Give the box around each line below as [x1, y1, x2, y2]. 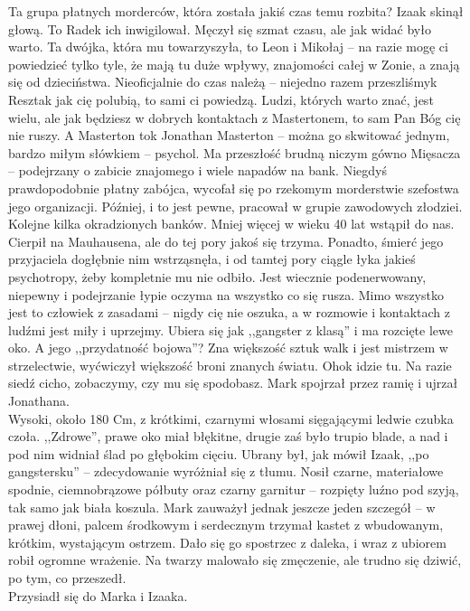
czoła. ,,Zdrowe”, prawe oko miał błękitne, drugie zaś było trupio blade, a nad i [8, 427, 448, 446]
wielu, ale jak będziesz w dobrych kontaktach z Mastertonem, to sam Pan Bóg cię [8, 108, 461, 127]
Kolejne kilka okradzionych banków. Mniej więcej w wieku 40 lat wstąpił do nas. [8, 214, 455, 233]
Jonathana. [8, 391, 70, 410]
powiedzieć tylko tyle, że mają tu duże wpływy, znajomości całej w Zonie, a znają [8, 54, 460, 73]
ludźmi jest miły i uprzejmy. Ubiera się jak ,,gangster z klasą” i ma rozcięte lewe [8, 320, 453, 339]
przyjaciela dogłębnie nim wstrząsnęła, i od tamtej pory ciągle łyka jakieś [8, 249, 416, 268]
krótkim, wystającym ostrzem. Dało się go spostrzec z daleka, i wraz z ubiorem [8, 532, 446, 551]
